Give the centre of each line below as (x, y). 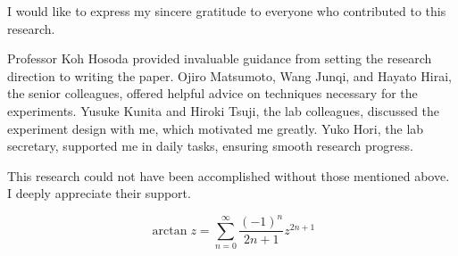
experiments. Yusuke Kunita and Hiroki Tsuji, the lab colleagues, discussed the (224, 110)
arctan (170, 231)
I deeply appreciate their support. (99, 193)
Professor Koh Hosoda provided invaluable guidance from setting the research (220, 58)
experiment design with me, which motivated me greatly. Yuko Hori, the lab (216, 128)
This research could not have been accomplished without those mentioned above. (229, 175)
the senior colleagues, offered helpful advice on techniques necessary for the (212, 93)
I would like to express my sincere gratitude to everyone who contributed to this (227, 11)
